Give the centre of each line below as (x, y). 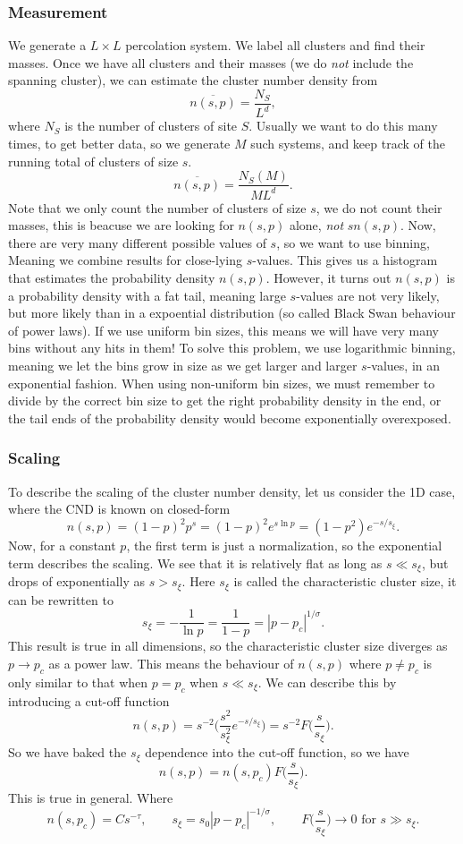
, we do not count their (379, 207)
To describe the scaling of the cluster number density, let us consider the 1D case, (232, 491)
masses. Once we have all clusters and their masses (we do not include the (211, 62)
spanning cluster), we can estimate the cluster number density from (193, 80)
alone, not (316, 225)
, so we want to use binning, (353, 242)
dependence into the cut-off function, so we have (277, 752)
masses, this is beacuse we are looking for (121, 225)
